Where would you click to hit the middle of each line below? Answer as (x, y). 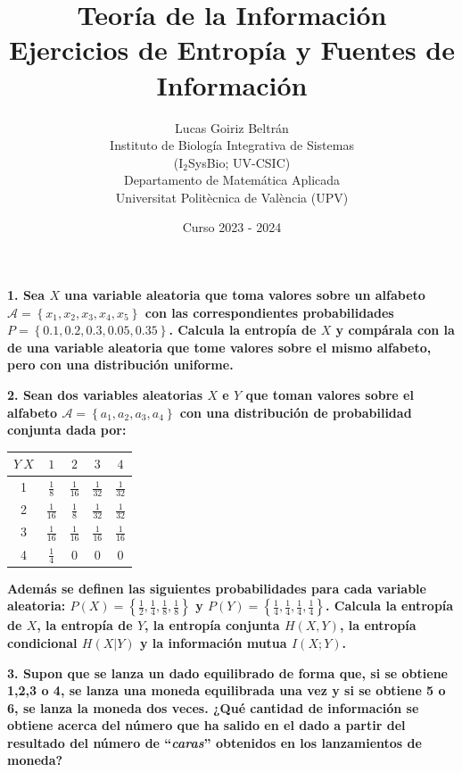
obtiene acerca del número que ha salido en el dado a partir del (206, 725)
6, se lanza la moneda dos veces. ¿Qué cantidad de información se (213, 707)
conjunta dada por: (67, 430)
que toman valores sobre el (330, 395)
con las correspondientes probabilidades (269, 312)
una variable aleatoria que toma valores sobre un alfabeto (245, 295)
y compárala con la (395, 330)
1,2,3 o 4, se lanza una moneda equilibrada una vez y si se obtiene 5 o (227, 690)
